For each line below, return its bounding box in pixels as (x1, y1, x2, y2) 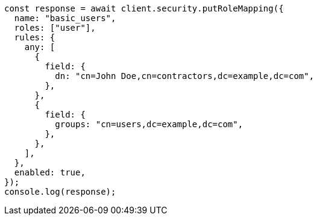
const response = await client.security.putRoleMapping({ (4, 4, 284, 13)
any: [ (24, 42, 55, 52)
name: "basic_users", (14, 13, 116, 23)
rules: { (14, 33, 55, 42)
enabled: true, (14, 168, 86, 177)
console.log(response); (4, 187, 116, 196)
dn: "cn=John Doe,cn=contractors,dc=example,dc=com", (55, 71, 315, 81)
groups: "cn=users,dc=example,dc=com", (55, 119, 243, 129)
